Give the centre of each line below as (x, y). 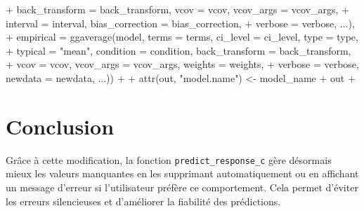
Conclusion (60, 126)
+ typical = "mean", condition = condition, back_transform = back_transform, (178, 50)
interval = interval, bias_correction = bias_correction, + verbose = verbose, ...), (180, 23)
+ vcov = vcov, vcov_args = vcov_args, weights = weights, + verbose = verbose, (182, 64)
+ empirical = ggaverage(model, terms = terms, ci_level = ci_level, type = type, (182, 37)
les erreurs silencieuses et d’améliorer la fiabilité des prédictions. (143, 201)
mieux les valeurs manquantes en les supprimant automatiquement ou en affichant (182, 173)
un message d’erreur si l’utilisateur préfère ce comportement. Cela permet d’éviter (182, 187)
